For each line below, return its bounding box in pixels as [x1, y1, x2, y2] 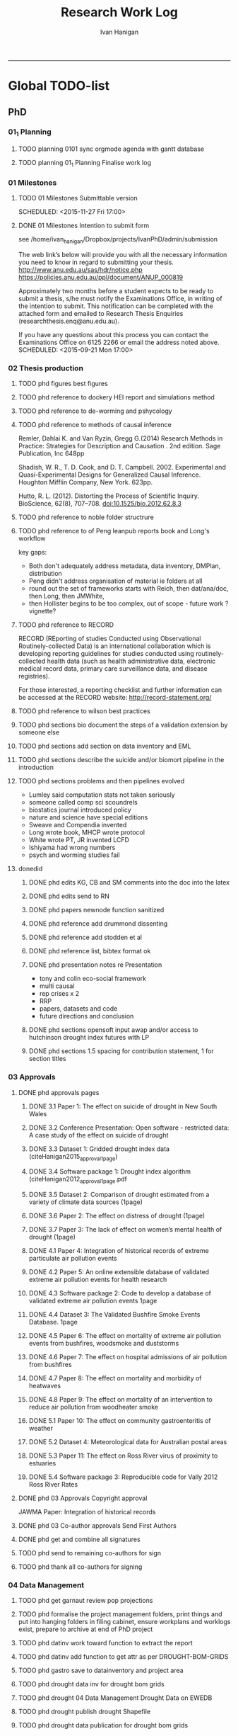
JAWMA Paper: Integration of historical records [18, 1508, 156, 1516]
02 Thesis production [8, 363, 84, 373]
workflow [18, 534, 46, 543]
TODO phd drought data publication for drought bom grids [18, 1721, 189, 1730]
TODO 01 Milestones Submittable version [18, 194, 138, 203]
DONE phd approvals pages [18, 1088, 100, 1096]
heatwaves [28, 1382, 61, 1390]
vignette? [28, 607, 56, 615]
